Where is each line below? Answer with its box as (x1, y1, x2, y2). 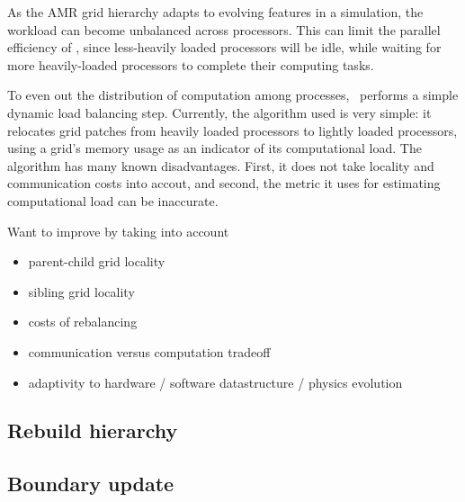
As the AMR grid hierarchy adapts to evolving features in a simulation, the (7, 3, 424, 21)
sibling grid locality (28, 282, 135, 300)
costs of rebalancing (28, 312, 138, 331)
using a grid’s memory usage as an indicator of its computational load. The (7, 139, 422, 157)
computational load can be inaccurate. (7, 191, 219, 210)
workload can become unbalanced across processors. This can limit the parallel (7, 20, 441, 39)
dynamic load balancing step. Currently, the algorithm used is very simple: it (7, 103, 432, 121)
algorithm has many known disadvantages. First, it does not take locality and (7, 156, 434, 175)
